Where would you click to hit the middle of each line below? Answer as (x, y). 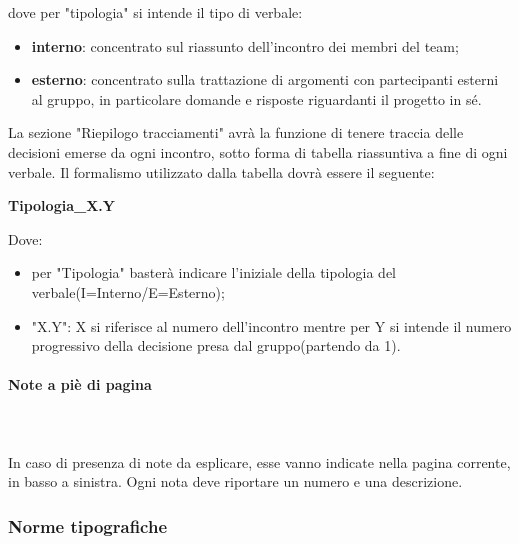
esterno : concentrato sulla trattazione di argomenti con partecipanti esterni (265, 79)
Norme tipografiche (88, 525)
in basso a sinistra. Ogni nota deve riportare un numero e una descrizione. (235, 481)
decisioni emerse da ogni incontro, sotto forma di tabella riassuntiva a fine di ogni (258, 151)
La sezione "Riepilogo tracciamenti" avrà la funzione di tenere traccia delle (236, 132)
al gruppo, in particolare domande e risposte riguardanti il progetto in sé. (256, 98)
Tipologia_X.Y (61, 205)
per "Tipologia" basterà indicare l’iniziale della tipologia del (214, 272)
